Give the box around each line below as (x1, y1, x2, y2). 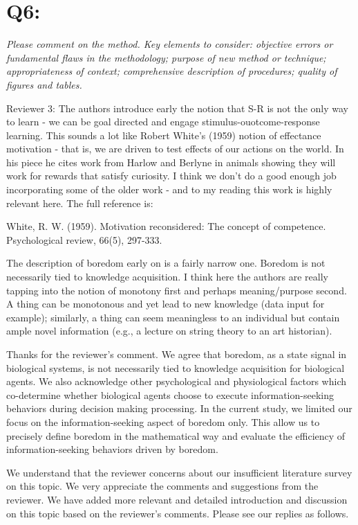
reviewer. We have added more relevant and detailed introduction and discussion (6, 492, 348, 506)
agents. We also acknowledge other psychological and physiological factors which (6, 374, 346, 389)
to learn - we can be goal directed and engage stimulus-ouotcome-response (6, 114, 320, 129)
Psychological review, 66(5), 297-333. (6, 232, 162, 247)
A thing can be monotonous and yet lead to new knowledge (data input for (6, 296, 325, 311)
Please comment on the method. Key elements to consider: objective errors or (6, 37, 333, 51)
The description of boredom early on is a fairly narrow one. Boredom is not (6, 256, 326, 270)
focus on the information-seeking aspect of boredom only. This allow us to (6, 414, 320, 429)
